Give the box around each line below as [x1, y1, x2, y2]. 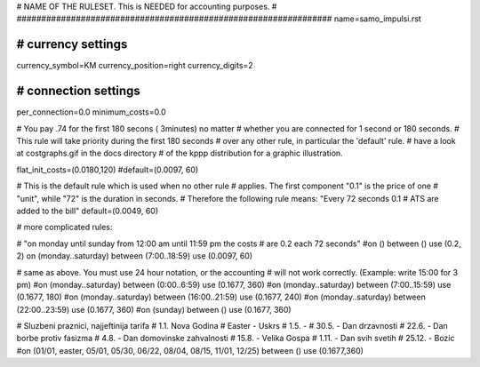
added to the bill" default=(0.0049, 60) [16, 205, 159, 216]
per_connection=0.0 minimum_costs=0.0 [16, 107, 166, 117]
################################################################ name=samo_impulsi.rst [16, 13, 421, 24]
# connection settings [16, 84, 141, 99]
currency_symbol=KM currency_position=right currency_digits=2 [16, 60, 253, 71]
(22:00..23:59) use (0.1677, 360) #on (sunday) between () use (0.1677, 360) [16, 304, 292, 315]
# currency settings [16, 36, 128, 52]
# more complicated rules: [16, 222, 113, 233]
